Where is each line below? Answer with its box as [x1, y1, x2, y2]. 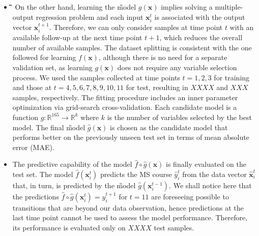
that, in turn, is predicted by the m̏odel [12, 180, 136, 190]
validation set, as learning [12, 62, 93, 72]
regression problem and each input [36, 11, 143, 22]
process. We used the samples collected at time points [12, 72, 180, 82]
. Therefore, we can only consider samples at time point [49, 21, 223, 32]
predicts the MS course [100, 168, 172, 179]
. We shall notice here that [169, 180, 252, 190]
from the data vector [182, 168, 247, 179]
